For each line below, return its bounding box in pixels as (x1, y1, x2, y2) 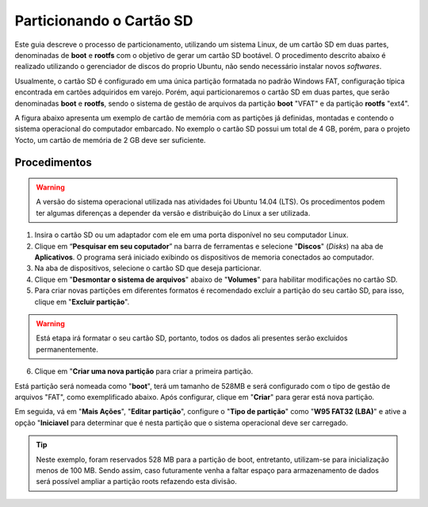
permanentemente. (36, 344, 98, 354)
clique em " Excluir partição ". (34, 297, 130, 306)
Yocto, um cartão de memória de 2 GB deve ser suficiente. (14, 135, 206, 144)
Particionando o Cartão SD (14, 12, 193, 29)
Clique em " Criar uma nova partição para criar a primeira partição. (34, 367, 254, 376)
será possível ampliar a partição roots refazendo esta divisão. (36, 477, 237, 486)
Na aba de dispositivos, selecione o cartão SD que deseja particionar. (34, 263, 262, 273)
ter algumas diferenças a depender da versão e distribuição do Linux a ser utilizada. (36, 208, 311, 217)
